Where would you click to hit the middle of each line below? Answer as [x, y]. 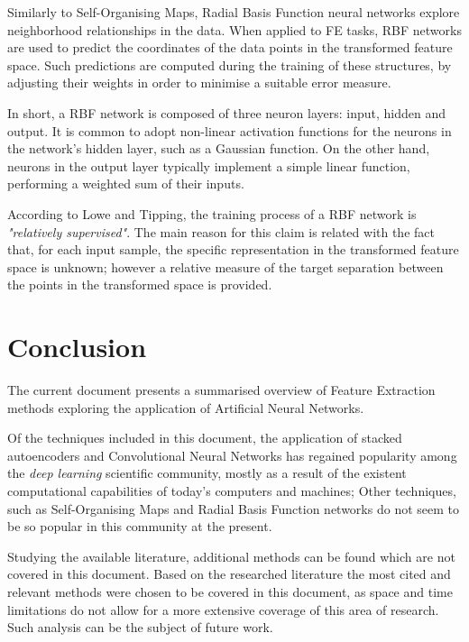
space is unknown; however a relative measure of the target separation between [225, 266]
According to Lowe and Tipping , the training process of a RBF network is [212, 213]
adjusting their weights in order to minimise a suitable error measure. [199, 83]
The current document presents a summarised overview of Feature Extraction [221, 390]
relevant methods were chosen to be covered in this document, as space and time [230, 591]
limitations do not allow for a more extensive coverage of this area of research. [223, 609]
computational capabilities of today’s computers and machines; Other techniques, [232, 491]
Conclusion [77, 347]
